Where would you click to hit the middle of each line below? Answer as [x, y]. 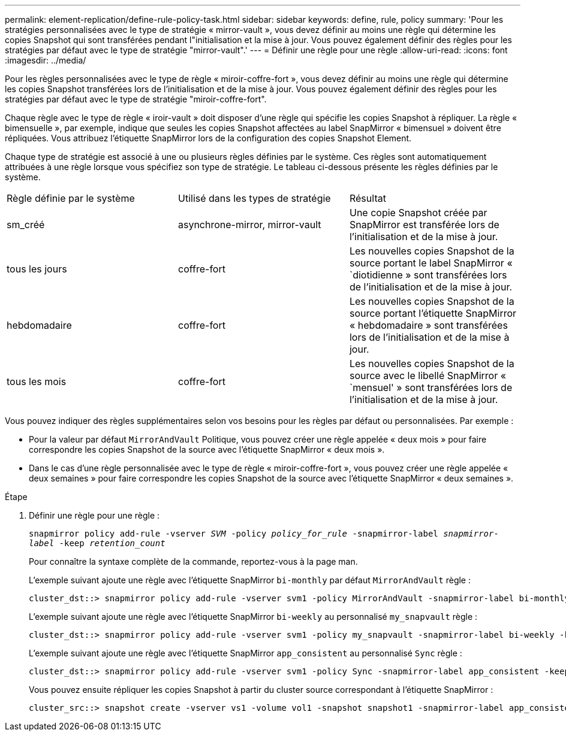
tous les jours [37, 269]
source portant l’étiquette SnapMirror [433, 313]
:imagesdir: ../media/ [46, 60]
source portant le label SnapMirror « [431, 263]
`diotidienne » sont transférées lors [428, 275]
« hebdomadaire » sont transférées [428, 325]
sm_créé [26, 225]
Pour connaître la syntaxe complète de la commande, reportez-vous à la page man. [193, 561]
